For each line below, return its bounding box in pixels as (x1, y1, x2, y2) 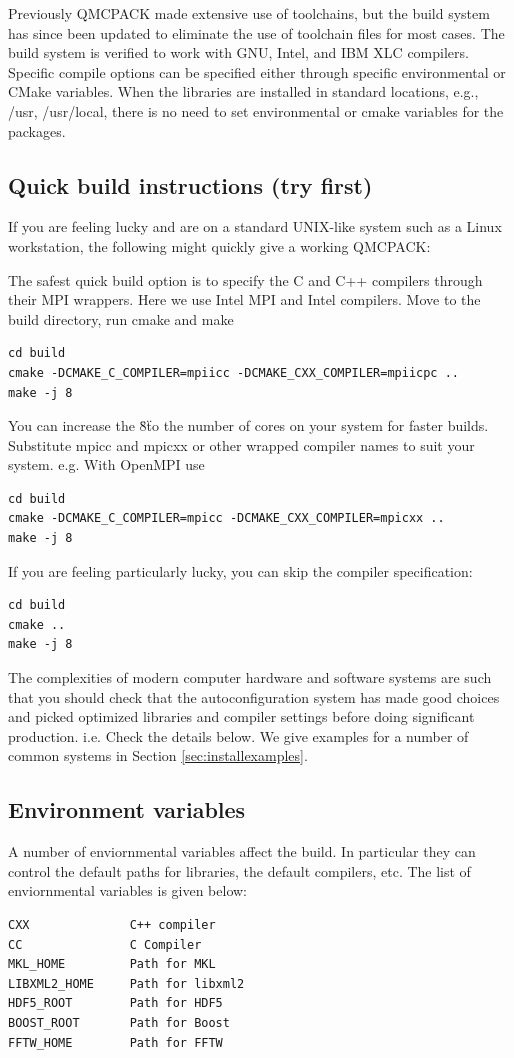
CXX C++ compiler (8, 918, 216, 932)
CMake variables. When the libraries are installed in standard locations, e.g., (8, 81, 479, 102)
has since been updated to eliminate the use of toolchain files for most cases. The (8, 22, 505, 43)
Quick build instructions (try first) (8, 169, 373, 200)
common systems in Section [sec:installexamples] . (8, 745, 308, 766)
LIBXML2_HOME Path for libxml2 (8, 976, 245, 991)
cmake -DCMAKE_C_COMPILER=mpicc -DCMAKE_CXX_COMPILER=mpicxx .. (8, 511, 445, 526)
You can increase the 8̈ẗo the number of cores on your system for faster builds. (8, 415, 489, 436)
